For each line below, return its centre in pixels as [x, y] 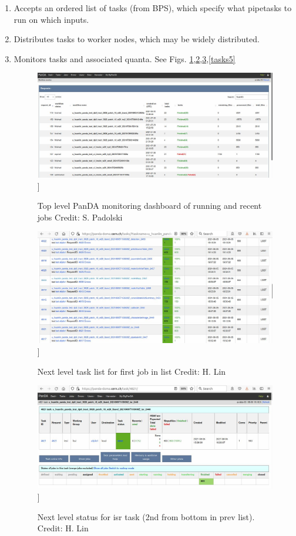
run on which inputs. [51, 19]
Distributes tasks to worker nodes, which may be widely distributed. [137, 39]
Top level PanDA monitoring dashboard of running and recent [149, 206]
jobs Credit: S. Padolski [80, 217]
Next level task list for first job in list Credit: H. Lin [132, 371]
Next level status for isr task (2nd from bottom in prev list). [146, 516]
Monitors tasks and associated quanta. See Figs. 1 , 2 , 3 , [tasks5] [125, 58]
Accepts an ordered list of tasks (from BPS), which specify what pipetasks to [153, 8]
